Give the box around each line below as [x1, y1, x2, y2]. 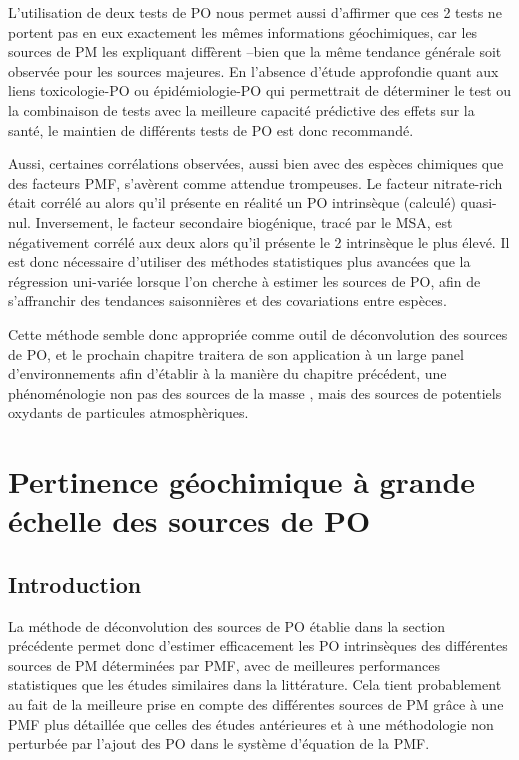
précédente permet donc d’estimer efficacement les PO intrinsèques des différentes [8, 635, 508, 656]
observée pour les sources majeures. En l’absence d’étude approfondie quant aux [8, 60, 499, 81]
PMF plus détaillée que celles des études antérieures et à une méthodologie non [8, 713, 494, 734]
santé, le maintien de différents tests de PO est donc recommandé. [8, 119, 414, 140]
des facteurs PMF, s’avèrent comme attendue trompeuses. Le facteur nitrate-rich [8, 172, 503, 193]
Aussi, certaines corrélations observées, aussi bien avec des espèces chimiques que [8, 153, 504, 174]
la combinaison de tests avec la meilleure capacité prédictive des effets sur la [8, 99, 475, 120]
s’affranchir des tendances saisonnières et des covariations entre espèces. [8, 290, 447, 311]
